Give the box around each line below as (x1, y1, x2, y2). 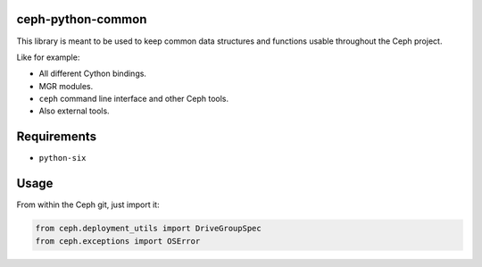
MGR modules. (38, 80, 94, 91)
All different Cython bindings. (38, 68, 147, 79)
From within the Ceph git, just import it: (16, 199, 160, 210)
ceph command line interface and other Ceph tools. (38, 94, 229, 104)
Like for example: (16, 52, 80, 63)
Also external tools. (38, 105, 111, 116)
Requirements (16, 129, 97, 145)
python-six (38, 153, 87, 163)
